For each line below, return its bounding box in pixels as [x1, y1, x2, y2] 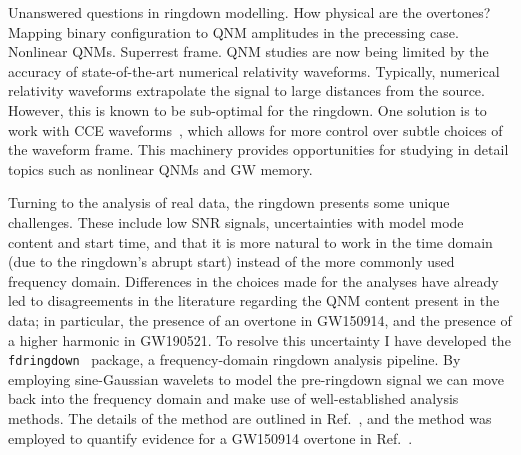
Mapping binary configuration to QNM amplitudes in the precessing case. [8, 21, 459, 42]
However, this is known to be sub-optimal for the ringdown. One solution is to [8, 99, 487, 120]
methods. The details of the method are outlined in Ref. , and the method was [8, 407, 492, 428]
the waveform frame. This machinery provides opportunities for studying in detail [8, 139, 509, 160]
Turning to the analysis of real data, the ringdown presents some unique [8, 192, 450, 213]
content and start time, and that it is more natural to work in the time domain [8, 231, 493, 252]
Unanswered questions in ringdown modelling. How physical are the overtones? [8, 2, 491, 22]
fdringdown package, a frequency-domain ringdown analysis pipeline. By [8, 349, 461, 370]
